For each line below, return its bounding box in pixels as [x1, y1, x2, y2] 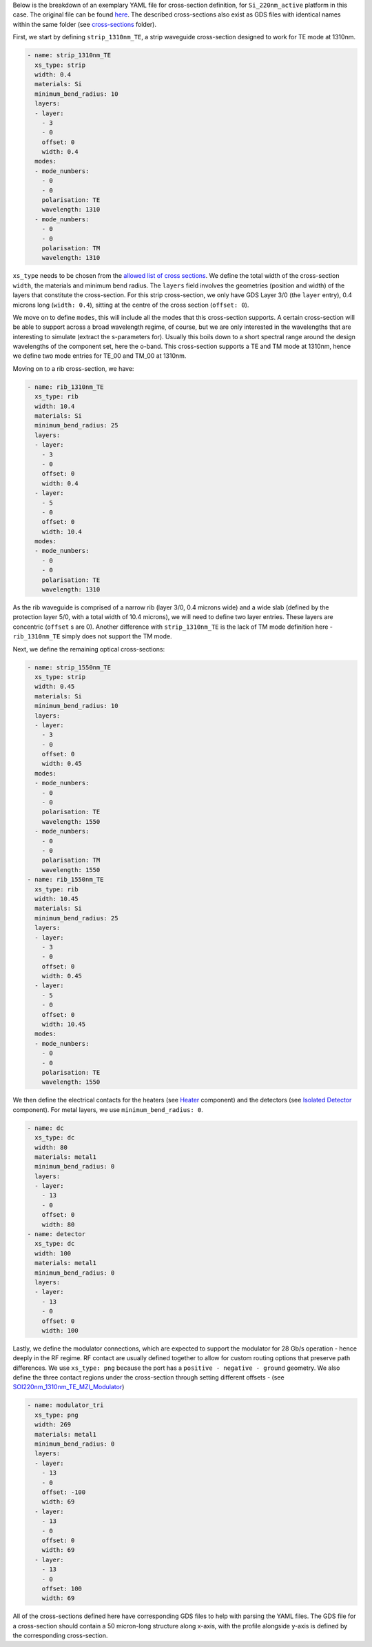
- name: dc [27, 1124, 64, 1132]
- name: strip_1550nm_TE [27, 663, 112, 671]
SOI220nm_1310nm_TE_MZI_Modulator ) [12, 1383, 125, 1391]
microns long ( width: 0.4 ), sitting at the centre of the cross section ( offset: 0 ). [12, 301, 249, 309]
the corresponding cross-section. [12, 1631, 108, 1640]
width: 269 [34, 1421, 72, 1428]
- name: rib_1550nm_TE [27, 876, 104, 884]
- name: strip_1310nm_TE [27, 52, 112, 59]
